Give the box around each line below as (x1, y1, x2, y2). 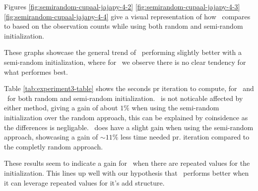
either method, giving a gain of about (4, 102, 118, 113)
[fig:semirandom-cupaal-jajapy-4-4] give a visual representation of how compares (4, 11, 251, 21)
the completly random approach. (4, 141, 103, 151)
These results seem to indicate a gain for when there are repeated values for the (4, 158, 250, 168)
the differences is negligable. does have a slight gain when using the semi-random (4, 122, 254, 132)
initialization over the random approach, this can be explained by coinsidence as (4, 112, 248, 122)
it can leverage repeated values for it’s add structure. (4, 177, 165, 188)
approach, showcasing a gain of (4, 132, 98, 142)
